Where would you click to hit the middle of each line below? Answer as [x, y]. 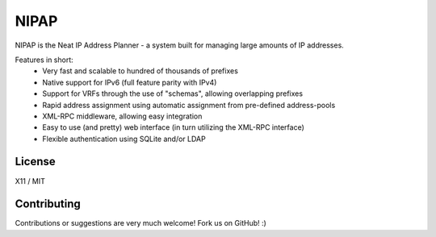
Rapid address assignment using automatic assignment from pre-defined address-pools [189, 105]
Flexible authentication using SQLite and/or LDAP [124, 139]
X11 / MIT [30, 181]
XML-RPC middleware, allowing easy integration [122, 116]
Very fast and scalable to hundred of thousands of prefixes [140, 71]
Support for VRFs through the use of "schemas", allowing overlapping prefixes [172, 94]
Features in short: [44, 60]
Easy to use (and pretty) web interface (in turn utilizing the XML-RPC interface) [173, 127]
